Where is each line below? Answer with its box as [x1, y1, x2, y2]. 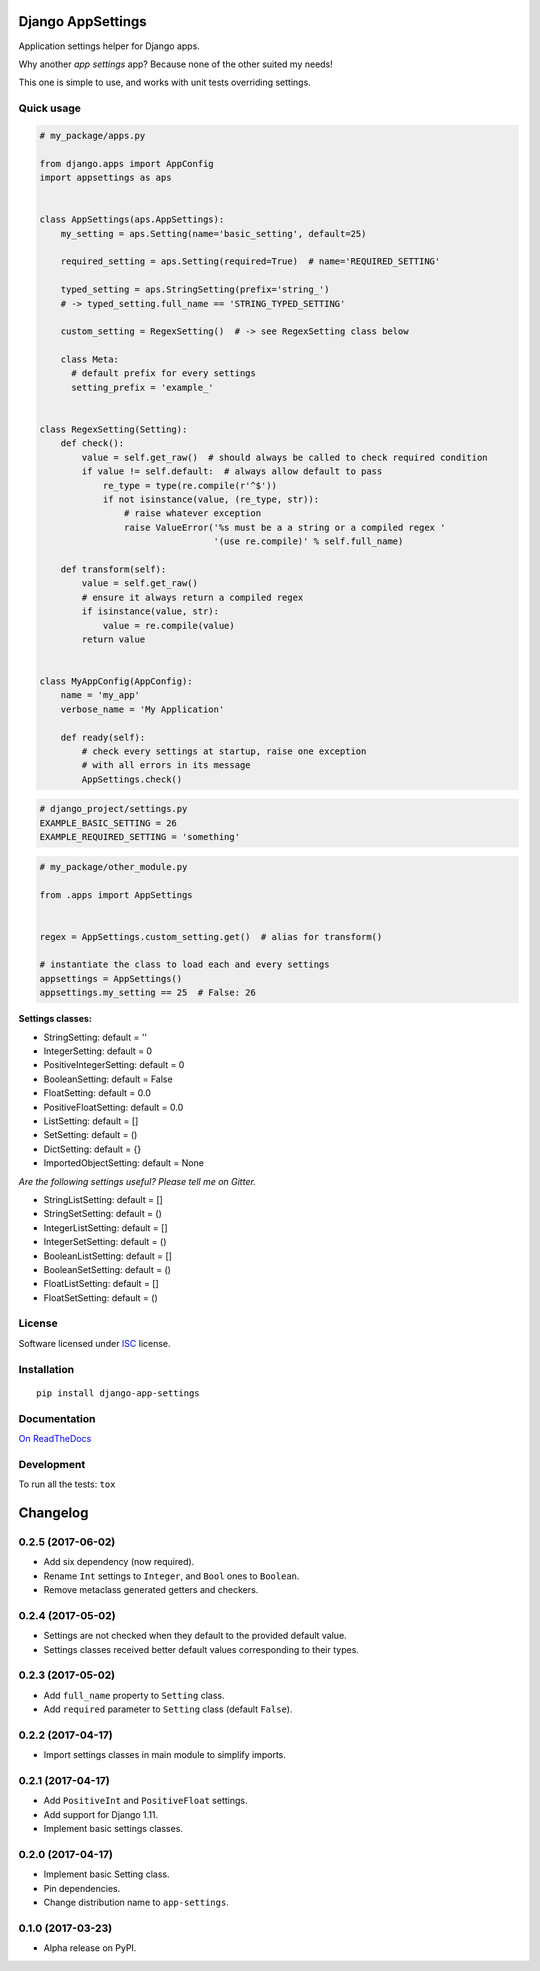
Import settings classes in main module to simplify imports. [43, 1749, 287, 1761]
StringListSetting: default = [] [43, 1193, 164, 1205]
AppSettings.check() [81, 773, 183, 785]
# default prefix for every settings [71, 368, 257, 379]
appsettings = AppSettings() [39, 973, 183, 984]
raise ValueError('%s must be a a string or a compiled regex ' [123, 521, 446, 533]
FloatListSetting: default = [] [43, 1278, 159, 1290]
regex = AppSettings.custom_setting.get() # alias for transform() [39, 931, 383, 942]
